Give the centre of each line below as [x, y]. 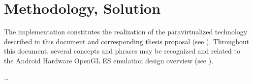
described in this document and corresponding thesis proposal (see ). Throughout [127, 41]
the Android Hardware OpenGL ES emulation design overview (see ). [109, 60]
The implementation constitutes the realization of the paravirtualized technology [126, 32]
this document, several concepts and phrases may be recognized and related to [122, 51]
